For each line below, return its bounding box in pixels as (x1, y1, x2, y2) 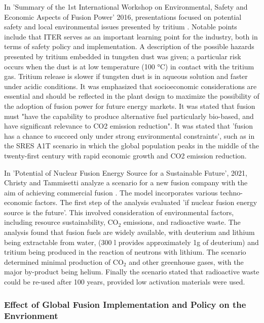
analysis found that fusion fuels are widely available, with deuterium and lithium (4, 227, 255, 237)
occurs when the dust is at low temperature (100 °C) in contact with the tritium (4, 61, 254, 71)
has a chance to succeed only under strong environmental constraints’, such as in (4, 130, 255, 141)
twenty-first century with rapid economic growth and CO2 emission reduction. (4, 150, 247, 160)
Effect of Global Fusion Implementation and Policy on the (4, 298, 246, 310)
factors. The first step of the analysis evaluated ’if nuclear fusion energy (34, 197, 257, 208)
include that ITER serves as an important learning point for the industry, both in (4, 31, 258, 42)
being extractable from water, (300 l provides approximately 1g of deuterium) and (4, 236, 259, 247)
